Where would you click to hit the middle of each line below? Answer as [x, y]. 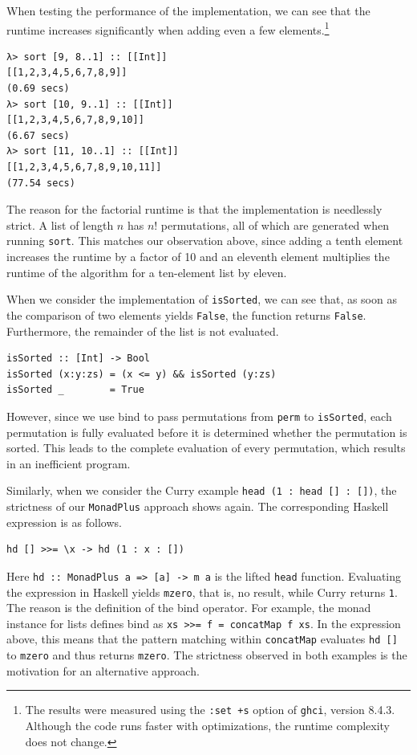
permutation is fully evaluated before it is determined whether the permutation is [207, 432]
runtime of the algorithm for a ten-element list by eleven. [147, 272]
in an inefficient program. [69, 463]
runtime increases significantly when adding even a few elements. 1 [168, 28]
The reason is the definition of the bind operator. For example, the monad [189, 608]
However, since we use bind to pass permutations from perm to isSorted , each [199, 416]
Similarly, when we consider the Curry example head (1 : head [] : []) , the [202, 490]
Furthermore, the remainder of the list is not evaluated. [143, 331]
